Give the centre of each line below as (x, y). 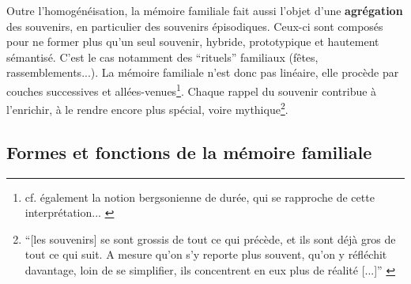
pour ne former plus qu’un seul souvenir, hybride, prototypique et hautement (193, 42)
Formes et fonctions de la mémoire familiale (189, 151)
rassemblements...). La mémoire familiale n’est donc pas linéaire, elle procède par (203, 72)
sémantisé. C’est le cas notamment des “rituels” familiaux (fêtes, (162, 57)
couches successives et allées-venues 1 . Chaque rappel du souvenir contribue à (192, 89)
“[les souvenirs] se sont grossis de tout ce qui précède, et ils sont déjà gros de (210, 239)
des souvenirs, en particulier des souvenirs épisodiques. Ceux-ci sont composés (195, 26)
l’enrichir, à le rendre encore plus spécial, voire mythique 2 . (147, 108)
